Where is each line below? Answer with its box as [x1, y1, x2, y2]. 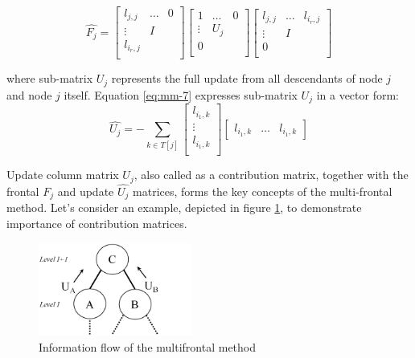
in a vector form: [316, 86, 399, 103]
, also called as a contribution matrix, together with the [134, 166, 409, 183]
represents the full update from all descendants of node [111, 70, 383, 87]
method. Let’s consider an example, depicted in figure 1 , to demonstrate [6, 199, 362, 216]
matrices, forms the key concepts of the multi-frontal [133, 182, 392, 199]
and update [57, 182, 114, 199]
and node [6, 86, 52, 103]
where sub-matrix [6, 70, 93, 87]
